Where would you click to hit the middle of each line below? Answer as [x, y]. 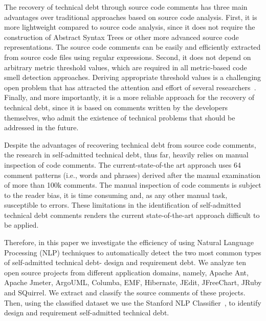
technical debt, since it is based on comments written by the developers [116, 107]
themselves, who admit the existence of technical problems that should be [120, 117]
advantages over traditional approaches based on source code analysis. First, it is [131, 17]
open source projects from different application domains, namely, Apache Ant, [126, 272]
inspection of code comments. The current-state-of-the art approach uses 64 [123, 164]
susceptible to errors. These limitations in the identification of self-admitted [123, 205]
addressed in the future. [41, 127]
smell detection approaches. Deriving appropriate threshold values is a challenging [133, 77]
